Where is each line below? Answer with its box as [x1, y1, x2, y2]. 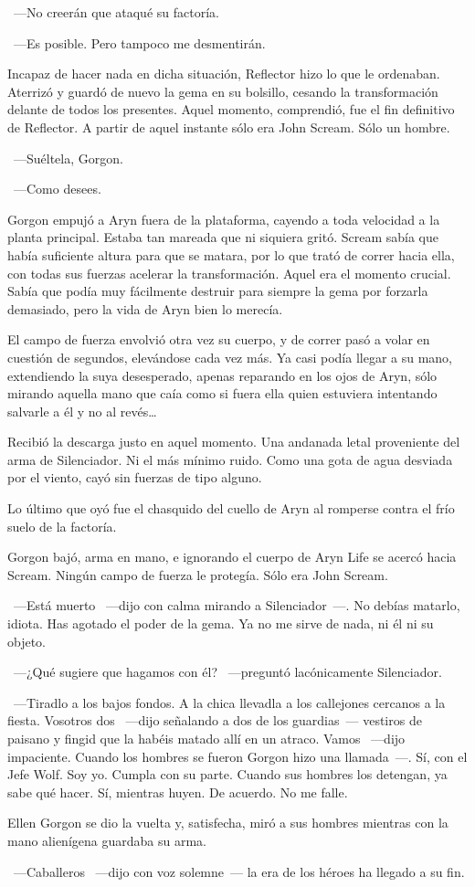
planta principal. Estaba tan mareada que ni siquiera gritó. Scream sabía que [7, 227, 438, 247]
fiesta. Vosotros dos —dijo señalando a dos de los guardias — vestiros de [7, 711, 422, 730]
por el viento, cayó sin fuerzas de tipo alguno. [7, 468, 262, 487]
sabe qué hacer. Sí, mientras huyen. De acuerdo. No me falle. [7, 782, 348, 801]
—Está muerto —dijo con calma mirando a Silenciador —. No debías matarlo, [13, 596, 460, 615]
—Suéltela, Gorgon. [13, 148, 123, 167]
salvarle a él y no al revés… [7, 401, 157, 420]
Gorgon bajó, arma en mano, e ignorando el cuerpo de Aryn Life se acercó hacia [7, 547, 457, 566]
